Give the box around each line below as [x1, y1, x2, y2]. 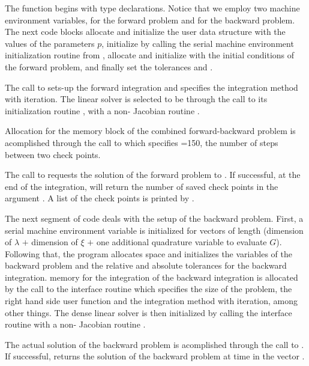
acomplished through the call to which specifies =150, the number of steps [5, 136, 278, 148]
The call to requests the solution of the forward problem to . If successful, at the [5, 168, 301, 181]
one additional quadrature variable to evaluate [96, 236, 267, 248]
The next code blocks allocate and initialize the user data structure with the [5, 25, 286, 38]
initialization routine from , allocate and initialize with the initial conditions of [5, 49, 295, 61]
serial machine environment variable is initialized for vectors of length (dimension [5, 224, 304, 236]
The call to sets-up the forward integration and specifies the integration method [5, 81, 298, 93]
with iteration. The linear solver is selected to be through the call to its [5, 93, 268, 105]
